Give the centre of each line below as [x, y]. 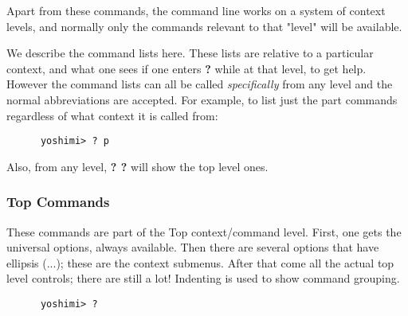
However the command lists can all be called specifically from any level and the [200, 84]
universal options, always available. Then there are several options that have [193, 247]
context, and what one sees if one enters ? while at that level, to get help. [186, 68]
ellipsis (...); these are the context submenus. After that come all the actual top [200, 262]
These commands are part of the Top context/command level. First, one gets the [204, 231]
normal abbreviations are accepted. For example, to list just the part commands [202, 99]
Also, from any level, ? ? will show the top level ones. [137, 166]
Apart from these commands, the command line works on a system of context [196, 10]
